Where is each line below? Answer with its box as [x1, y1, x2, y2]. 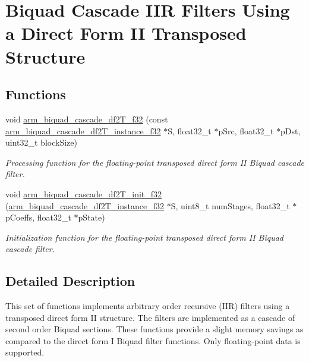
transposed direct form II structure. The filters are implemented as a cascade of [5, 311, 295, 323]
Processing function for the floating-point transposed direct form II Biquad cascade [5, 156, 305, 168]
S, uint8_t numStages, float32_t [171, 199, 290, 212]
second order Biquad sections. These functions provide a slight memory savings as [5, 323, 304, 335]
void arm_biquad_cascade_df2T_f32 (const [5, 112, 168, 125]
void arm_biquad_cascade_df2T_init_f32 [5, 187, 162, 200]
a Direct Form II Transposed [5, 21, 247, 45]
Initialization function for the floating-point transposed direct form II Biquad [5, 231, 283, 243]
